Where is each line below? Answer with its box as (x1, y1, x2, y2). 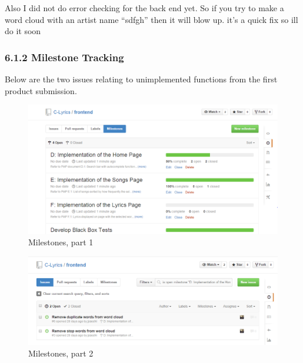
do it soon (5, 25, 41, 37)
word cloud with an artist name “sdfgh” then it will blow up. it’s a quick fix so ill (5, 13, 298, 25)
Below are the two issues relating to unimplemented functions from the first (5, 73, 278, 85)
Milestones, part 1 (28, 236, 94, 248)
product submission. (5, 84, 77, 96)
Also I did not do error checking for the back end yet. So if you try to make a (5, 2, 284, 14)
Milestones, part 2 (28, 347, 94, 359)
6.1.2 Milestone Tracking (5, 49, 124, 64)
